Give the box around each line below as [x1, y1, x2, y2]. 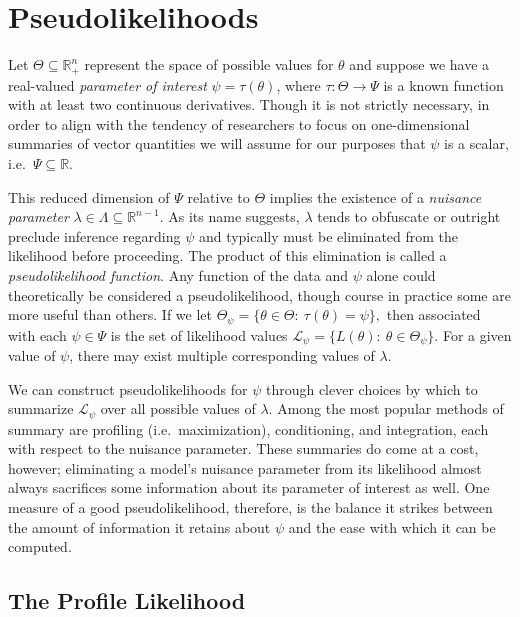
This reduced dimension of [8, 186, 170, 207]
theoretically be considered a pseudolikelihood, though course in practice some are [8, 284, 511, 305]
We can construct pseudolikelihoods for [8, 378, 248, 399]
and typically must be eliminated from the [198, 225, 459, 246]
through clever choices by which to [265, 378, 478, 399]
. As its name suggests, [159, 206, 300, 227]
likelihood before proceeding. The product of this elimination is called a [8, 245, 447, 266]
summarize [8, 398, 74, 419]
